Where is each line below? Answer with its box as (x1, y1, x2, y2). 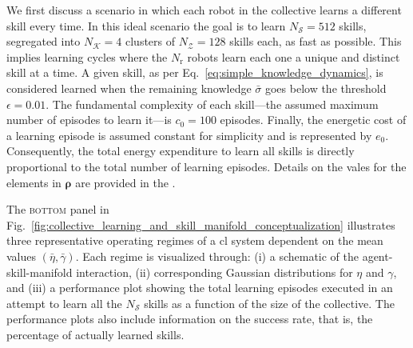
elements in (6, 174, 62, 190)
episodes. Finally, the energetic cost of (220, 111, 407, 128)
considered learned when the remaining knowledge (6, 79, 252, 96)
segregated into (6, 33, 81, 50)
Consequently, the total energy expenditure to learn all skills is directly (6, 142, 355, 159)
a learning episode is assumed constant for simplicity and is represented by (6, 126, 372, 143)
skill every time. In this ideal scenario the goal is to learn (6, 17, 286, 34)
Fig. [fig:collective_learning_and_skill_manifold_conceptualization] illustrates (6, 216, 395, 233)
